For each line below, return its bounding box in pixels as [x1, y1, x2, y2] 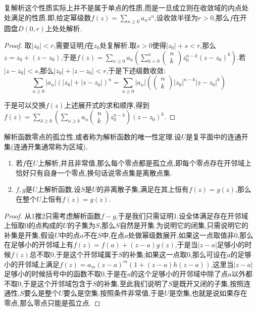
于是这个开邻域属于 [55, 249, 118, 260]
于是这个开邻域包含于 [23, 278, 93, 288]
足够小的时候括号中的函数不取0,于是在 [4, 268, 127, 279]
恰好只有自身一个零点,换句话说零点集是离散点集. [15, 167, 172, 178]
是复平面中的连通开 [186, 132, 249, 142]
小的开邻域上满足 [4, 259, 59, 269]
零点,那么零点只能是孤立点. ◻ [4, 298, 101, 308]
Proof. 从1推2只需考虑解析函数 [4, 210, 101, 221]
